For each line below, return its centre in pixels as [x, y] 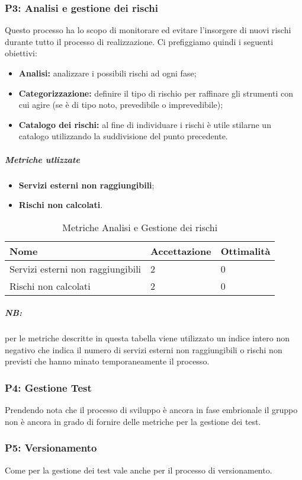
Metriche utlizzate [42, 159]
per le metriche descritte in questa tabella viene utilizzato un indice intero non [147, 338]
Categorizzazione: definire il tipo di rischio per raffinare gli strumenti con [156, 93]
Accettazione [181, 251]
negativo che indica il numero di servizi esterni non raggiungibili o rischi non [144, 349]
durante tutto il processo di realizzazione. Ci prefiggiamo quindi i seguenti [139, 41]
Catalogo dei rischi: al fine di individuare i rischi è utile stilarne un [145, 124]
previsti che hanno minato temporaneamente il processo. [107, 361]
